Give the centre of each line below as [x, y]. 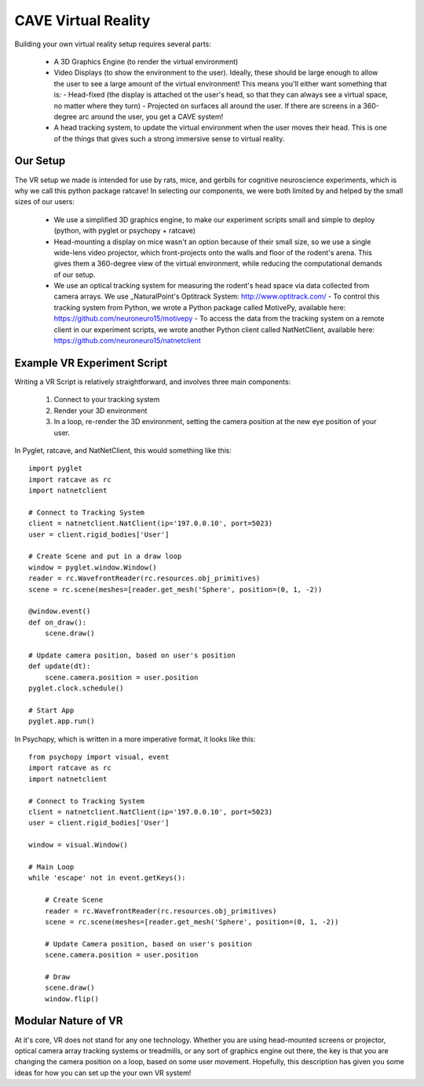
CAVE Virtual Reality [82, 20]
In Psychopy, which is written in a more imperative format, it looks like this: [135, 739]
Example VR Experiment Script [91, 362]
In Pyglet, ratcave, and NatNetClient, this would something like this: [123, 450]
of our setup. [75, 274]
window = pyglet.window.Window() [93, 567]
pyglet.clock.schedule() [76, 688]
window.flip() [72, 999]
